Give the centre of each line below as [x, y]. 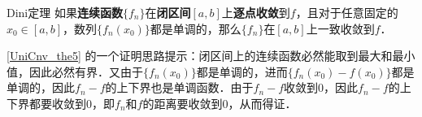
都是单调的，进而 [242, 71]
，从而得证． [262, 103]
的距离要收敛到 [183, 103]
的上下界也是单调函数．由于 [179, 87]
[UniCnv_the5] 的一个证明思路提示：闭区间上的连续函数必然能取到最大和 [200, 56]
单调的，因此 [41, 87]
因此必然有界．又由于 [86, 71]
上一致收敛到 [340, 28]
